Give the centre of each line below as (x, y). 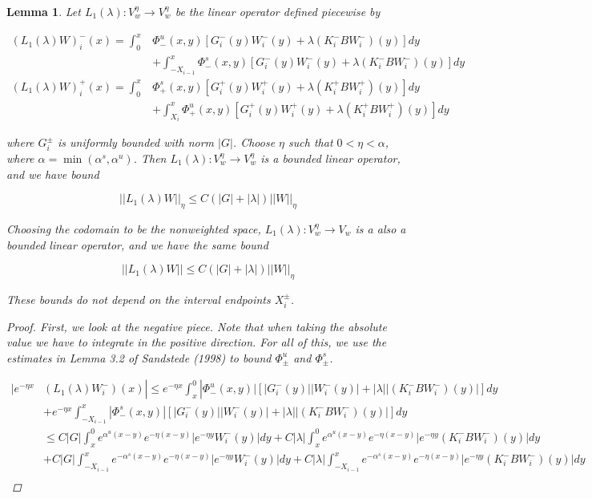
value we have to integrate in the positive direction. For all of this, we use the (197, 342)
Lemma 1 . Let (44, 11)
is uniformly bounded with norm (136, 142)
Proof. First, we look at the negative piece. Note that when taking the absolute (197, 326)
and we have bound (53, 174)
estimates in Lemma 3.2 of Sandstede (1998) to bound (139, 357)
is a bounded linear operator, (330, 158)
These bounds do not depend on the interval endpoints (139, 299)
